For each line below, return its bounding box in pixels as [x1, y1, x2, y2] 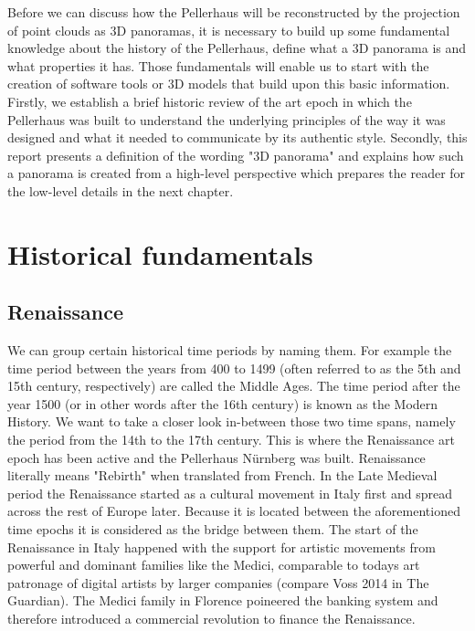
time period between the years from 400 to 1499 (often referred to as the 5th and [7, 358, 461, 377]
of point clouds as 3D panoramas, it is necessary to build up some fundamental [7, 20, 450, 39]
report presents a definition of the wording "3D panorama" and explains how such [7, 145, 464, 164]
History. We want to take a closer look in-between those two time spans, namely [7, 412, 456, 431]
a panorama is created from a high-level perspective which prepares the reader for [7, 163, 466, 183]
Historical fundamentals [7, 235, 313, 272]
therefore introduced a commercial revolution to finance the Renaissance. [7, 609, 416, 628]
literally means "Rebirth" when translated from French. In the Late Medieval [7, 466, 438, 485]
